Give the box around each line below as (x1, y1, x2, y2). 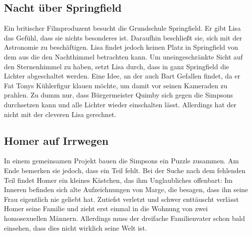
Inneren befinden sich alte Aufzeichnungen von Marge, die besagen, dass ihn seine (4, 184, 248, 195)
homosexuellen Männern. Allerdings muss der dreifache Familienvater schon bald (4, 213, 245, 223)
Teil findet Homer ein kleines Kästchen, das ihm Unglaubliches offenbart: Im (4, 175, 233, 185)
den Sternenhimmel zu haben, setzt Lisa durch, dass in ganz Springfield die (4, 61, 230, 71)
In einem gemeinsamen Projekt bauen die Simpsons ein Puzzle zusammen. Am (4, 156, 239, 166)
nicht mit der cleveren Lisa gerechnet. (4, 109, 117, 119)
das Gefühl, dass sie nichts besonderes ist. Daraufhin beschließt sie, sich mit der (4, 32, 242, 42)
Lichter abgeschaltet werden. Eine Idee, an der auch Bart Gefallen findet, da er (4, 71, 240, 81)
